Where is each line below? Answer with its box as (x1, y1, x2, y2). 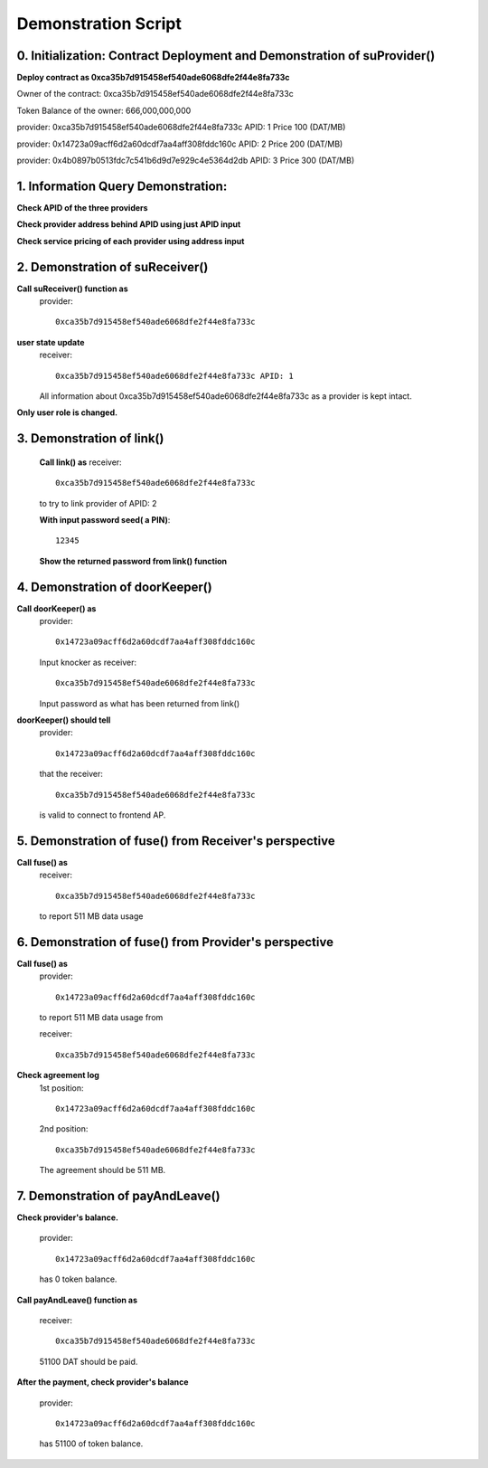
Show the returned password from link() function (39, 555, 228, 566)
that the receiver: (39, 769, 104, 780)
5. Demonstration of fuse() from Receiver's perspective (16, 833, 335, 848)
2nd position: (39, 1123, 89, 1134)
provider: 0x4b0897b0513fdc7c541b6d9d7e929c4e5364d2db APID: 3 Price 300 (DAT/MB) (16, 155, 355, 166)
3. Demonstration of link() (16, 431, 164, 447)
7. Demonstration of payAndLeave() (16, 1189, 221, 1203)
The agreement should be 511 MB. (39, 1165, 166, 1176)
